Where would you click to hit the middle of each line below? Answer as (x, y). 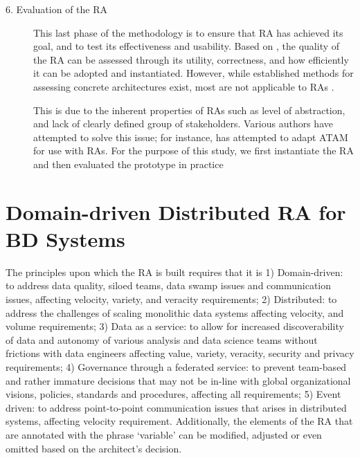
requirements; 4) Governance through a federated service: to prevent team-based (176, 367)
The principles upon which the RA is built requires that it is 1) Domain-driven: (174, 272)
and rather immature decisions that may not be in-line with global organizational (178, 380)
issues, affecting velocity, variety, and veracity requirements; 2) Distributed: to (171, 299)
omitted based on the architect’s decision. (94, 448)
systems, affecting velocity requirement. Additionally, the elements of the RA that (179, 421)
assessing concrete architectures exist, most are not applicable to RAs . (184, 86)
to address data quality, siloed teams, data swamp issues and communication (169, 285)
